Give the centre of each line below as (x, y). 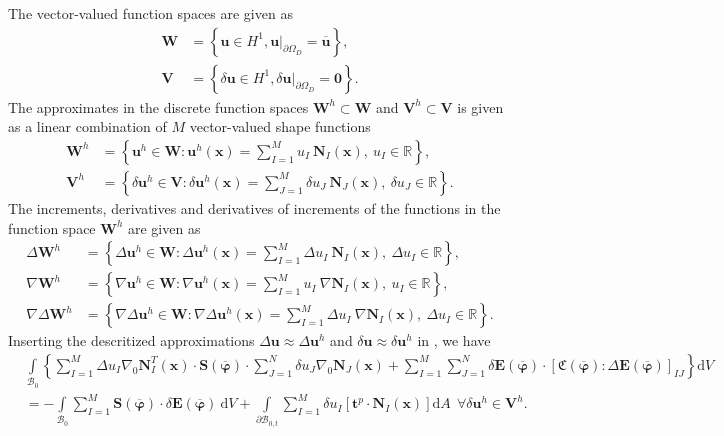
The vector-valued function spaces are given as (150, 13)
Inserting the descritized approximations (131, 340)
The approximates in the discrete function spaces (158, 106)
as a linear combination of (87, 126)
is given (480, 106)
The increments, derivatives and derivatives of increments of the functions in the (254, 207)
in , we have (454, 340)
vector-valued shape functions (280, 126)
